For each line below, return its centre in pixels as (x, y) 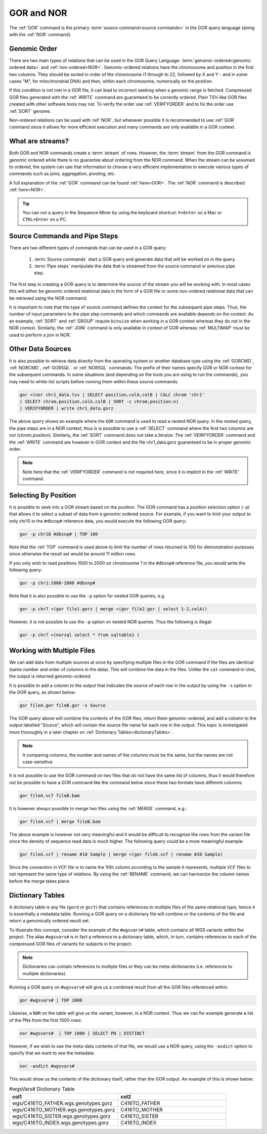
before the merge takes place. (40, 881)
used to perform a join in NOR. (40, 335)
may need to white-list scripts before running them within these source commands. (94, 381)
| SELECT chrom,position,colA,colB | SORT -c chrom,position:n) (99, 402)
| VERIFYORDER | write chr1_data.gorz (67, 408)
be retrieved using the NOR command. (48, 298)
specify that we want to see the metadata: (52, 1053)
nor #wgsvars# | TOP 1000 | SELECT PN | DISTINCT (82, 1033)
